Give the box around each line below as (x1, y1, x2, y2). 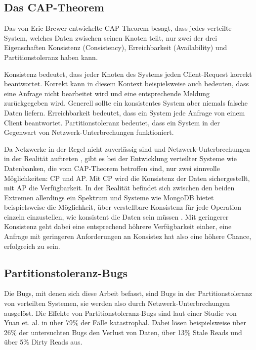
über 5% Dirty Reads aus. (4, 337, 83, 347)
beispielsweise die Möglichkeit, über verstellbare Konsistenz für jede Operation (4, 202, 242, 212)
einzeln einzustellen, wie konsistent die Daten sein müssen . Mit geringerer (4, 211, 229, 222)
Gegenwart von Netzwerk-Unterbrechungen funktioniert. (4, 127, 174, 137)
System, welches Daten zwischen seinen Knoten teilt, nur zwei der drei (4, 32, 217, 43)
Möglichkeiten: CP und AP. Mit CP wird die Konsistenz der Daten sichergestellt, (4, 173, 250, 183)
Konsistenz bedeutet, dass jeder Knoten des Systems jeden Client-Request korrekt (4, 68, 252, 79)
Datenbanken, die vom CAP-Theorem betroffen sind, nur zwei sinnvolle (4, 163, 220, 173)
